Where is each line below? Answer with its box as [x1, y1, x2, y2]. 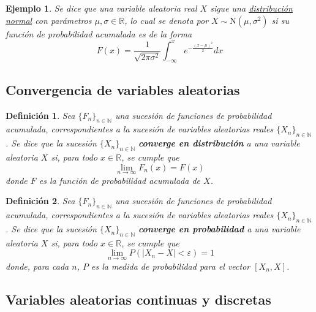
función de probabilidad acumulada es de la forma [6, 27, 192, 40]
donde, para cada [6, 259, 69, 272]
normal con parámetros [6, 13, 92, 26]
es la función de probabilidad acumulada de [39, 173, 201, 186]
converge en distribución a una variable [138, 137, 300, 150]
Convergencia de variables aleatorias [6, 80, 240, 99]
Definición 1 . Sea [6, 108, 75, 121]
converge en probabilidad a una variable [138, 223, 301, 235]
